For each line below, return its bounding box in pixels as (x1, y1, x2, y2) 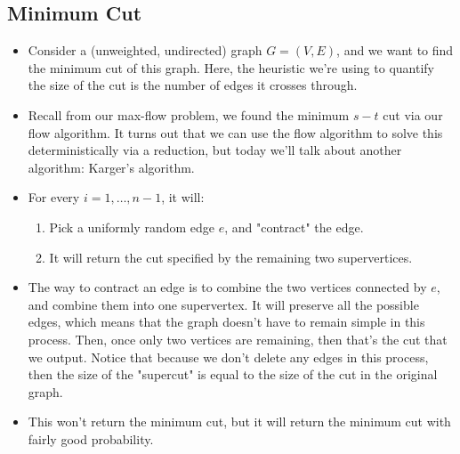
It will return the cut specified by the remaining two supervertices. (49, 247, 413, 266)
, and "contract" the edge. (224, 217, 364, 236)
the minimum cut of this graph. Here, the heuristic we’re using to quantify (28, 58, 434, 77)
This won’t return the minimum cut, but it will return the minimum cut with (28, 412, 451, 431)
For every (28, 188, 80, 207)
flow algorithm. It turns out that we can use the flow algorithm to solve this (28, 123, 443, 142)
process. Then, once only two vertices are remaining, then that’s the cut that (28, 329, 448, 348)
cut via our (383, 105, 443, 124)
